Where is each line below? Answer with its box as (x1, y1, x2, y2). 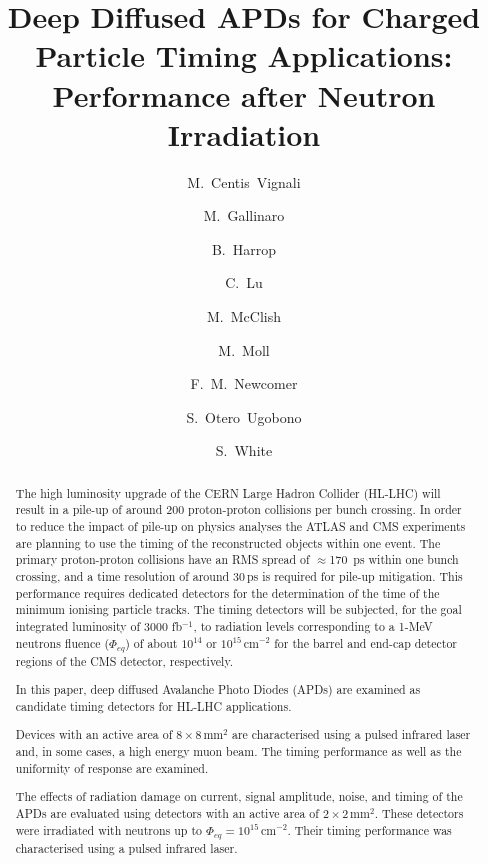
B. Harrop (211, 238, 277, 259)
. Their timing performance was (287, 821, 452, 838)
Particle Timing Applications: (35, 35, 453, 76)
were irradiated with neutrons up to (15, 821, 202, 838)
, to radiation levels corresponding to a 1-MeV (193, 618, 433, 635)
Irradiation (167, 113, 321, 154)
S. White (215, 440, 273, 461)
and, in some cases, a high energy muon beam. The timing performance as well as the (15, 743, 462, 760)
